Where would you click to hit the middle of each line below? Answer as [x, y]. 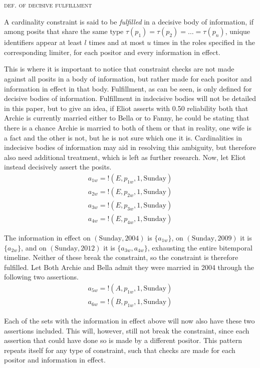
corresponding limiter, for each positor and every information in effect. [112, 52]
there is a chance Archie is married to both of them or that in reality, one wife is [128, 127]
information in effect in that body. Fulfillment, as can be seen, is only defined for [128, 88]
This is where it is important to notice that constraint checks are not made [119, 69]
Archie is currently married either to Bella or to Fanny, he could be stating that [127, 118]
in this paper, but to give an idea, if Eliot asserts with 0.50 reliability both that [126, 108]
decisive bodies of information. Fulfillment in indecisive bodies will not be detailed [130, 98]
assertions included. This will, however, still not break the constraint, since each [127, 330]
